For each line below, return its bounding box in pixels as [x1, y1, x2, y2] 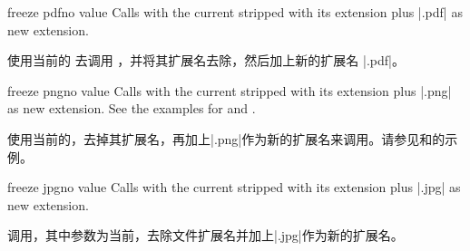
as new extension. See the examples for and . [7, 99, 256, 118]
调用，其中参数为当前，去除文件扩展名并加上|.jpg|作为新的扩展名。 [7, 226, 404, 245]
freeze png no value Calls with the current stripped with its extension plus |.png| [7, 81, 452, 100]
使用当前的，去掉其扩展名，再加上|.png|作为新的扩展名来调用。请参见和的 [7, 129, 446, 148]
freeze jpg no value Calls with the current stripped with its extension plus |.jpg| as [7, 178, 461, 197]
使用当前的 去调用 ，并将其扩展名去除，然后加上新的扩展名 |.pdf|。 [7, 51, 405, 70]
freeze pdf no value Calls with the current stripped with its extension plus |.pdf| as [7, 3, 463, 21]
